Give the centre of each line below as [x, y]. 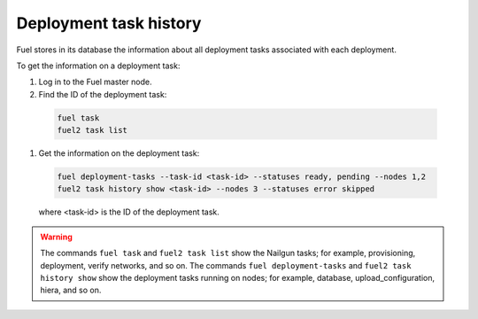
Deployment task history [109, 23]
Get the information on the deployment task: [119, 153]
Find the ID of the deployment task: [103, 94]
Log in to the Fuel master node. [95, 82]
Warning [56, 237]
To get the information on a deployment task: [98, 66]
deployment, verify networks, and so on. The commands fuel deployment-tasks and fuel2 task [226, 265]
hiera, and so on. [71, 290]
